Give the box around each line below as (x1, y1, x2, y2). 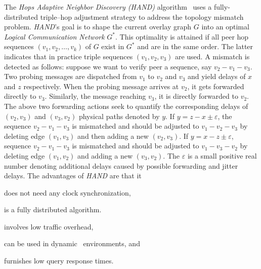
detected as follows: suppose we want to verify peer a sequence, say (4, 61, 212, 71)
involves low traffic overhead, (4, 221, 94, 232)
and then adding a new (77, 130, 149, 141)
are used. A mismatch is (175, 51, 250, 61)
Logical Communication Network (4, 31, 105, 42)
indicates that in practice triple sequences (4, 51, 133, 61)
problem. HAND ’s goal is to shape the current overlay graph (4, 21, 192, 32)
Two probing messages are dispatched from (4, 71, 137, 82)
